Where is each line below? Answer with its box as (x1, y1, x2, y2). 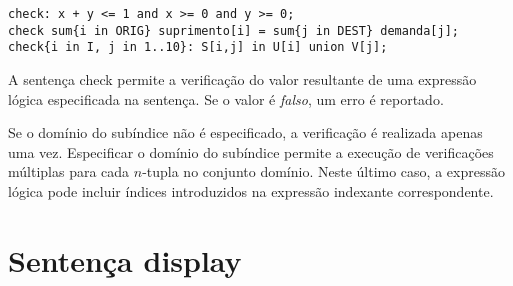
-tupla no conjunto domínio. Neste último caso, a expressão (142, 161, 505, 182)
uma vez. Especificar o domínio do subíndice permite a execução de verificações (8, 141, 494, 162)
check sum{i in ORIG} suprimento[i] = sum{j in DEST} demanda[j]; (8, 23, 460, 38)
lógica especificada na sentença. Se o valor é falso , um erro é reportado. (8, 88, 444, 109)
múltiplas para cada (8, 161, 130, 182)
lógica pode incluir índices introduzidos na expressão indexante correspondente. (8, 180, 494, 201)
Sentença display (8, 239, 242, 280)
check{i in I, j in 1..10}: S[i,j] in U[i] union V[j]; (8, 40, 388, 55)
